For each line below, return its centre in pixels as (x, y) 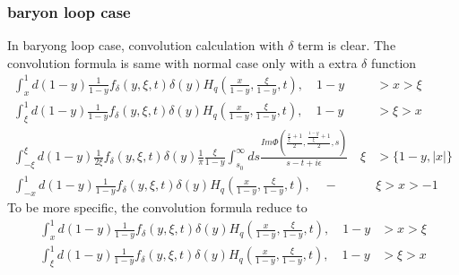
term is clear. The (347, 45)
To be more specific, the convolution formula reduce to (157, 206)
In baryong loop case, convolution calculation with (146, 45)
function (394, 62)
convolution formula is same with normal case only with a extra (182, 62)
